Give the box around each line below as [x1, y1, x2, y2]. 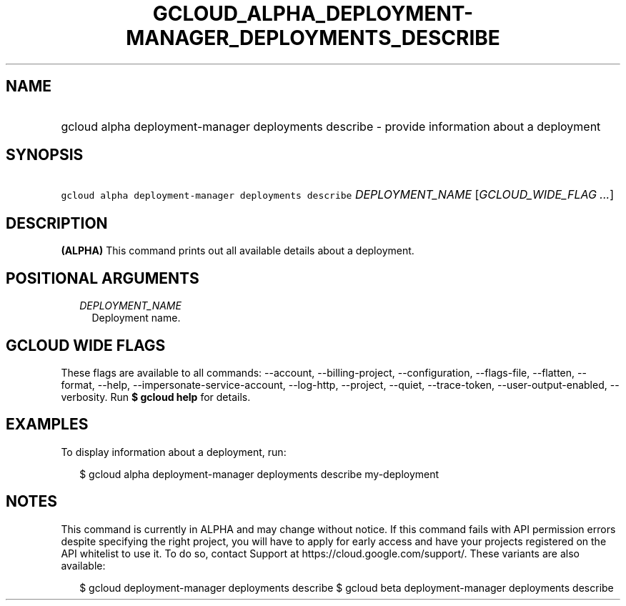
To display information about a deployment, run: [61, 445, 287, 458]
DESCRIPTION [6, 214, 108, 232]
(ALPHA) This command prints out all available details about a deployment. [61, 244, 414, 257]
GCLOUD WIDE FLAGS [6, 336, 166, 354]
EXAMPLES [6, 415, 89, 434]
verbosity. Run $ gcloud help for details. [61, 390, 251, 403]
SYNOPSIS [6, 146, 84, 164]
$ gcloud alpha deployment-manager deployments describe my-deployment [79, 467, 439, 480]
